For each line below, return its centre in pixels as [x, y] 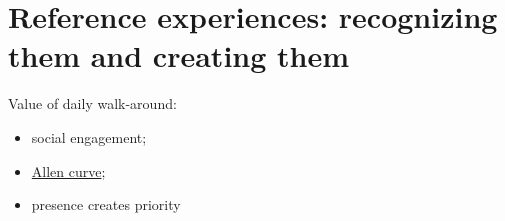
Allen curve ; [68, 170]
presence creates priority [106, 204]
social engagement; [89, 136]
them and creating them [179, 55]
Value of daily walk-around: [92, 103]
